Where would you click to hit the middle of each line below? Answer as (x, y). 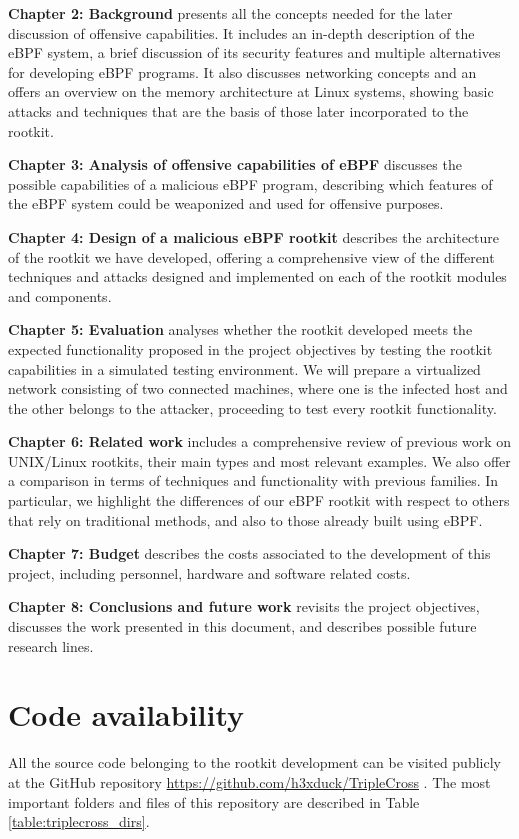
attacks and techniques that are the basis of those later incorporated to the (238, 110)
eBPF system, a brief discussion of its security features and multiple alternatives (254, 52)
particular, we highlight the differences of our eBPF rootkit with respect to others (259, 500)
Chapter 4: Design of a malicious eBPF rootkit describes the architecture (254, 236)
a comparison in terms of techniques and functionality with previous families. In (253, 480)
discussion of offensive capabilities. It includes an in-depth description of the (241, 32)
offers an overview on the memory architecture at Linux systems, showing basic (251, 91)
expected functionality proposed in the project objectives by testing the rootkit (250, 348)
